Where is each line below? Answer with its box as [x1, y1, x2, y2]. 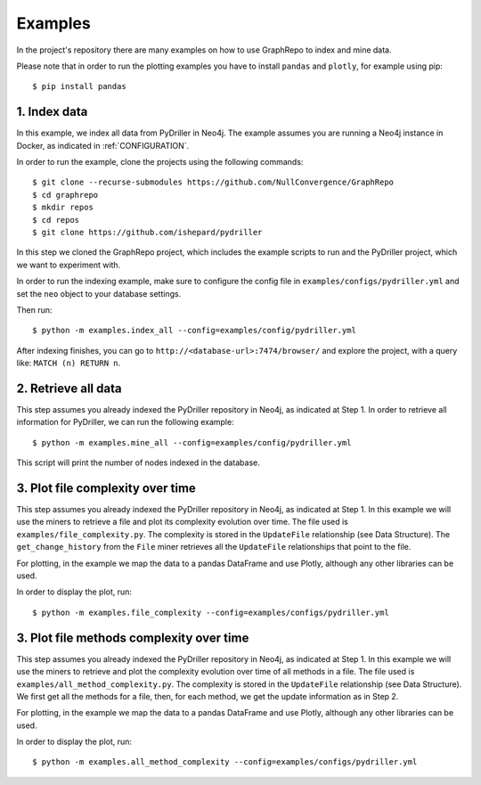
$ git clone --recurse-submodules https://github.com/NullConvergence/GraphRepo [32, 177, 395, 187]
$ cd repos [32, 215, 80, 225]
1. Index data [16, 104, 88, 119]
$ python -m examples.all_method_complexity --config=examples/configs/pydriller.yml [32, 757, 418, 767]
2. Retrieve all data [16, 380, 122, 396]
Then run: [16, 304, 53, 315]
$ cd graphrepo [32, 190, 99, 200]
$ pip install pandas [32, 81, 126, 92]
